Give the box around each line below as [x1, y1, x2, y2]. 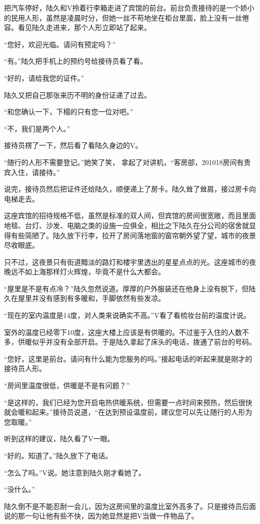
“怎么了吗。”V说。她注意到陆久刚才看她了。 [4, 467, 145, 477]
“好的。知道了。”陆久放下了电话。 [4, 450, 112, 460]
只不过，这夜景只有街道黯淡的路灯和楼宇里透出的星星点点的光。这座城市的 [4, 256, 249, 267]
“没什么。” [4, 484, 35, 494]
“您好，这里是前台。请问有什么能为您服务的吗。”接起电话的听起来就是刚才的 [4, 353, 252, 364]
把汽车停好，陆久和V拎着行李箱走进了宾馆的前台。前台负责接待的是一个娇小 [4, 3, 254, 13]
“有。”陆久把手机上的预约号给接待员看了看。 [4, 56, 147, 66]
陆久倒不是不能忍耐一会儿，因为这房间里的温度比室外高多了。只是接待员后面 [4, 500, 256, 511]
